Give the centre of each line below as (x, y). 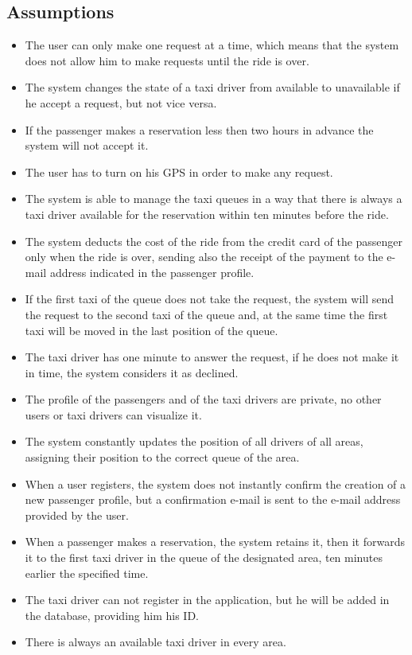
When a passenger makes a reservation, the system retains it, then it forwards (215, 542)
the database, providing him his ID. (112, 615)
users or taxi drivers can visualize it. (113, 414)
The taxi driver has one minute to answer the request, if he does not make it (212, 357)
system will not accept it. (87, 145)
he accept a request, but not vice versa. (121, 102)
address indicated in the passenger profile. (152, 272)
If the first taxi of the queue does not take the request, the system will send (210, 299)
